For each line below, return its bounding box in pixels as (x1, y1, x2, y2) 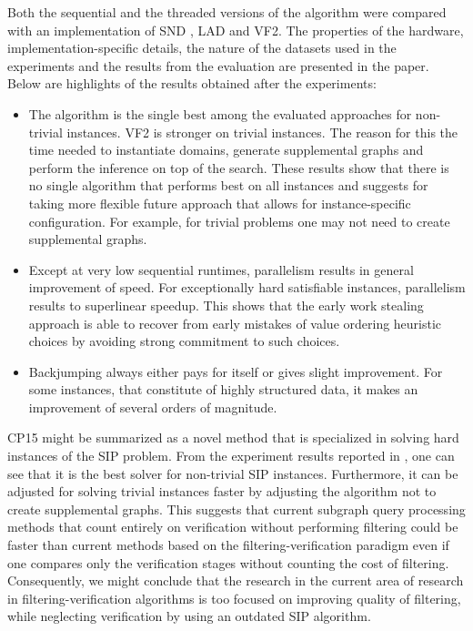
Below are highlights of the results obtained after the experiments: (7, 74, 377, 93)
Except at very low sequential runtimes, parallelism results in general (28, 260, 414, 279)
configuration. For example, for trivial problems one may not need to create (28, 211, 450, 230)
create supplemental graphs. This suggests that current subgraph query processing (7, 499, 466, 518)
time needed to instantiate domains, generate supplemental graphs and (28, 140, 424, 159)
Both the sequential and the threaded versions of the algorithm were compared (7, 3, 447, 21)
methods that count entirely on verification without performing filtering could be (7, 517, 458, 536)
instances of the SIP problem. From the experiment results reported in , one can (7, 446, 455, 465)
